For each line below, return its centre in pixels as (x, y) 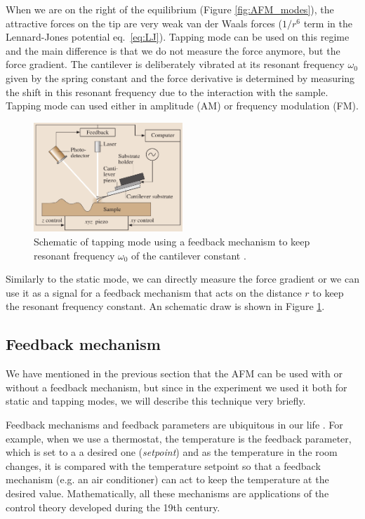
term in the (328, 23)
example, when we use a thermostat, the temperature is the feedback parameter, (179, 438)
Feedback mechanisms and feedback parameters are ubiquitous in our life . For (174, 425)
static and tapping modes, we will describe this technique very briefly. (156, 401)
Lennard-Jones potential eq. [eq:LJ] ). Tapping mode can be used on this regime (178, 37)
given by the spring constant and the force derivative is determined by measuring (180, 77)
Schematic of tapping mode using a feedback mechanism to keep (172, 242)
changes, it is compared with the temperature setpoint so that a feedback (163, 465)
